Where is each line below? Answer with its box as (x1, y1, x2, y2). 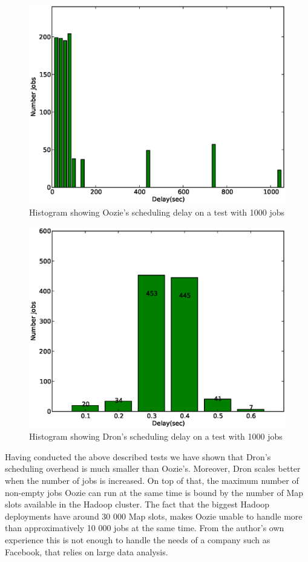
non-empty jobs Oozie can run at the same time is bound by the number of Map (5, 486, 304, 498)
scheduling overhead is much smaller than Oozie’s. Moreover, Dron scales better (5, 462, 301, 475)
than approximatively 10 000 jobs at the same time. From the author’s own (5, 521, 284, 534)
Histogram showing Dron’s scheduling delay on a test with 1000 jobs (29, 430, 283, 443)
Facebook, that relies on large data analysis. (5, 545, 168, 558)
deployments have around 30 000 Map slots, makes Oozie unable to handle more (5, 509, 303, 522)
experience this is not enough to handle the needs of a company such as (5, 533, 270, 546)
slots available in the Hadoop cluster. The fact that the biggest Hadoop (5, 498, 270, 511)
